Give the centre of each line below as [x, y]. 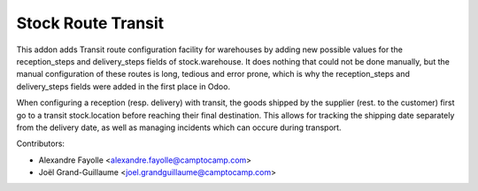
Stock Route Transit [90, 23]
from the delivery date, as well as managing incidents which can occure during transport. [179, 127]
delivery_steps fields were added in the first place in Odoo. [123, 86]
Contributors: [41, 144]
